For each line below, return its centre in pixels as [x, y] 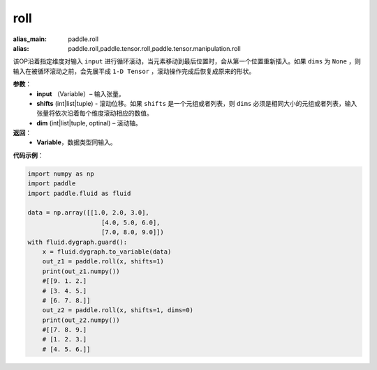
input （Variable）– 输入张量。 [81, 93]
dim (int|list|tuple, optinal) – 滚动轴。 [89, 123]
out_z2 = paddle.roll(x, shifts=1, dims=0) [118, 310]
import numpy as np [61, 174]
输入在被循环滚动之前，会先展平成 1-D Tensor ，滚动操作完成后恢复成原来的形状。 [134, 71]
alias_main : [30, 39]
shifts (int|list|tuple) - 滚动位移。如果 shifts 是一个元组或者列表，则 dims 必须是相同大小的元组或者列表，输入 [197, 103]
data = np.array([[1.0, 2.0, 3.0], [88, 213]
